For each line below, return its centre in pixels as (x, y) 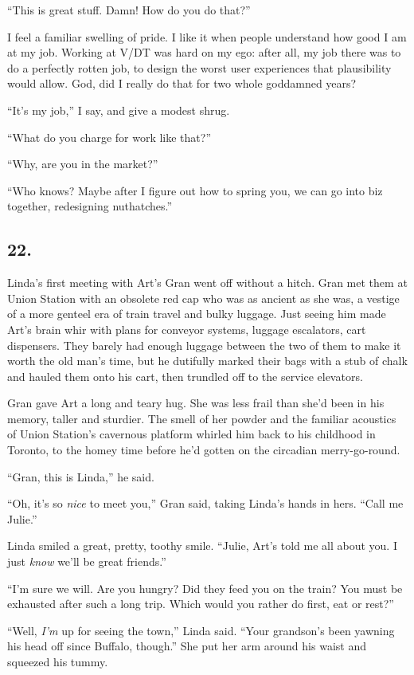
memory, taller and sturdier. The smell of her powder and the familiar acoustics (202, 418)
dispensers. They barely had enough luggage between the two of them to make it (204, 345)
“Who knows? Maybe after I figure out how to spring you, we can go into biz (195, 190)
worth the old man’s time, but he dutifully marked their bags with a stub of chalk (207, 361)
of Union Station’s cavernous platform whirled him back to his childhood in (191, 434)
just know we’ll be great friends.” (87, 561)
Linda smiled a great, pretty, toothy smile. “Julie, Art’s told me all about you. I (202, 545)
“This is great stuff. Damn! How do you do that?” (129, 10)
